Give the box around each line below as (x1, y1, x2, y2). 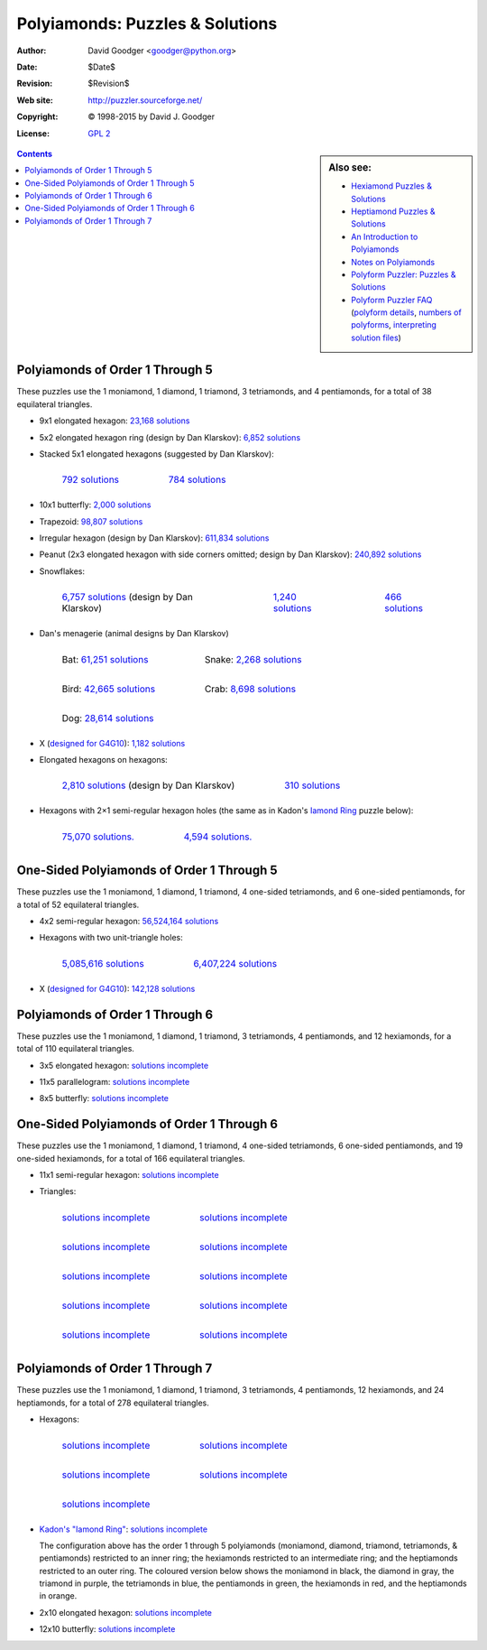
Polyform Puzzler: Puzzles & (351, 269, 456, 280)
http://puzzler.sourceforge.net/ (87, 95, 203, 106)
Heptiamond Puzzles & (351, 206, 436, 217)
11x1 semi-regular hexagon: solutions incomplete (39, 1170, 220, 1181)
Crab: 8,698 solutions (204, 682, 297, 695)
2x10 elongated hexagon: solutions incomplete (39, 1607, 212, 1618)
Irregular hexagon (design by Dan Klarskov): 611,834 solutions (39, 533, 270, 543)
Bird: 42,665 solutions (61, 682, 156, 695)
